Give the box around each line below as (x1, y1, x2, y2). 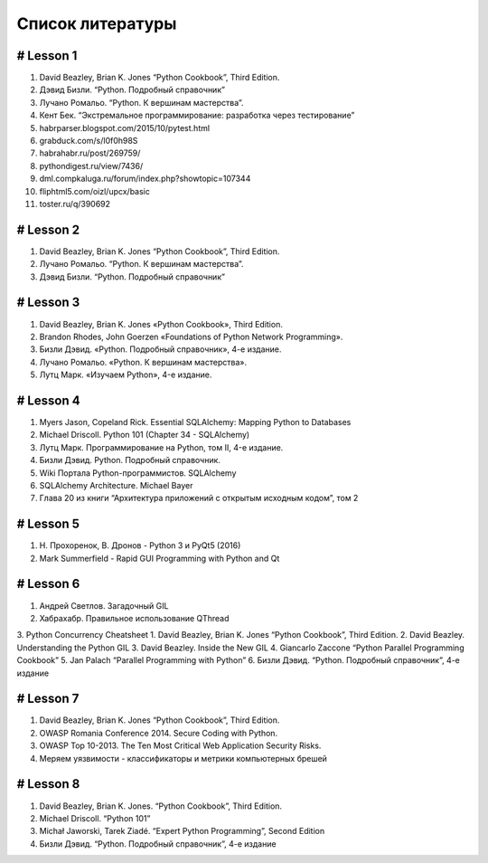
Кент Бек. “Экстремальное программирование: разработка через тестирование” (39, 109, 355, 121)
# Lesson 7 (16, 691, 80, 707)
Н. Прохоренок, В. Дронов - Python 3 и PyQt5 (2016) (39, 540, 241, 551)
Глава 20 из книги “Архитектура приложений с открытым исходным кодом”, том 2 (39, 493, 359, 504)
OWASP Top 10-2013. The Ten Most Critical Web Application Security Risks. (39, 740, 322, 751)
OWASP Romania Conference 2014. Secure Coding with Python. (39, 727, 278, 738)
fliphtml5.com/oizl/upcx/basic (39, 185, 151, 196)
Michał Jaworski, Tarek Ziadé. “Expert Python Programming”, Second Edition (39, 826, 325, 837)
